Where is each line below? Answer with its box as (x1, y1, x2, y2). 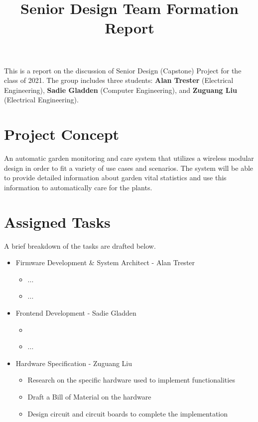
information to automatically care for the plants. (4, 182, 152, 192)
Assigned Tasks (4, 211, 111, 232)
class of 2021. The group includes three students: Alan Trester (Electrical (4, 75, 234, 85)
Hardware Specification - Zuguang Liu (15, 358, 132, 368)
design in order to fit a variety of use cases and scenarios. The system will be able (4, 162, 254, 173)
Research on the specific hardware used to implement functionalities (27, 375, 235, 385)
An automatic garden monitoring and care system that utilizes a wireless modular (4, 153, 254, 163)
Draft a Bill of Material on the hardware (27, 391, 151, 402)
